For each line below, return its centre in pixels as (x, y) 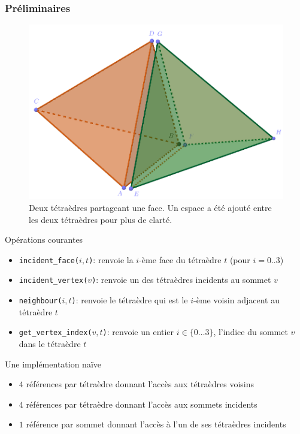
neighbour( (40, 301)
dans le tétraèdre (50, 343)
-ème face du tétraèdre (180, 259)
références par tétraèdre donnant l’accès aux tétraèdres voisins (140, 384)
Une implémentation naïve (53, 364)
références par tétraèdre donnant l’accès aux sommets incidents (142, 404)
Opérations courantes (44, 239)
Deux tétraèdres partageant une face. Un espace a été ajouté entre (150, 207)
